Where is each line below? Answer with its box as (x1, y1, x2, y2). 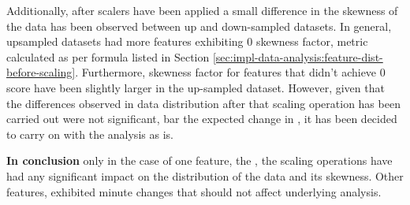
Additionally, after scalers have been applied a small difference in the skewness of (6, 2, 398, 18)
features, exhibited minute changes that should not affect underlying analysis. (6, 183, 382, 199)
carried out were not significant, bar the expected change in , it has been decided (6, 110, 397, 127)
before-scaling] (6, 64, 76, 80)
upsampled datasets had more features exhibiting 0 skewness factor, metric (6, 33, 368, 50)
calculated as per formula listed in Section (6, 48, 210, 65)
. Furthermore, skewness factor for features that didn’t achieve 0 (75, 64, 386, 80)
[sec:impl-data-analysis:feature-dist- (212, 48, 383, 65)
